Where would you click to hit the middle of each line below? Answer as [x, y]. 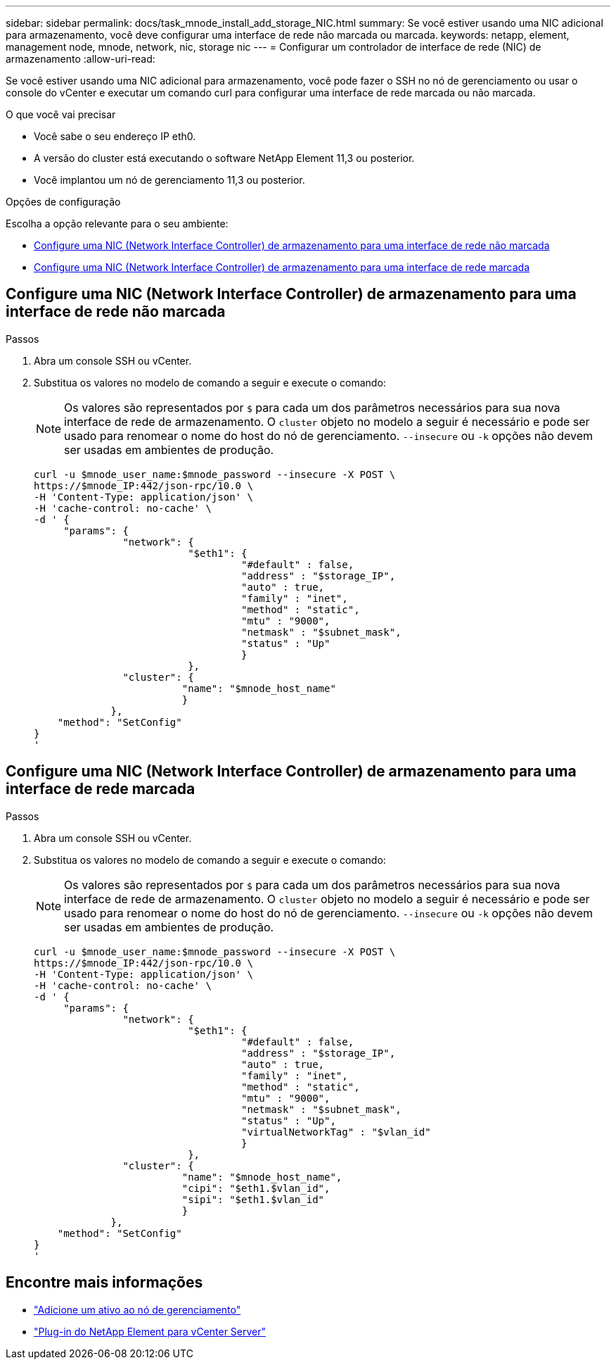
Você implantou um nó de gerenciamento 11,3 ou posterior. [169, 180]
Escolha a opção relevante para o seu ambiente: [117, 224]
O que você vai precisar [61, 114]
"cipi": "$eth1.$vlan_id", [256, 1188]
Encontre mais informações [104, 1283]
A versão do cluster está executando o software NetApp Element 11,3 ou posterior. [224, 158]
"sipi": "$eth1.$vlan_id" [253, 1199]
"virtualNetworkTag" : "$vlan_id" [336, 1132]
